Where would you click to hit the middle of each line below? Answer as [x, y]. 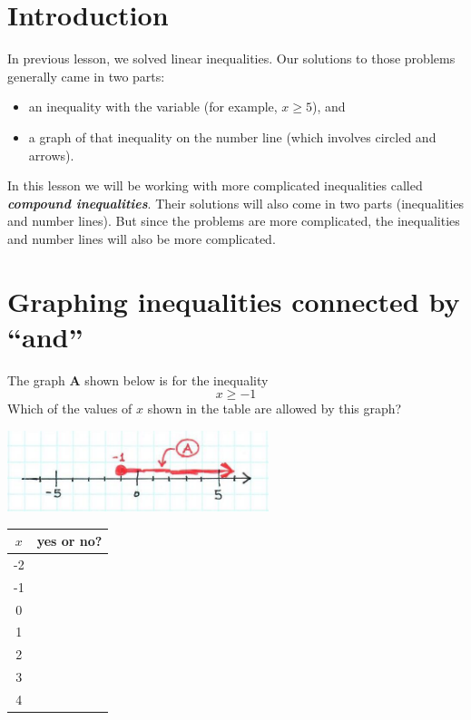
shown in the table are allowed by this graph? [275, 409]
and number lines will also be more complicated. [142, 238]
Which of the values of [70, 409]
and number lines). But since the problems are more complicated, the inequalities [234, 221]
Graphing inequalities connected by [234, 301]
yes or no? [69, 541]
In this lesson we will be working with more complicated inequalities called [215, 185]
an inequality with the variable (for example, [153, 107]
